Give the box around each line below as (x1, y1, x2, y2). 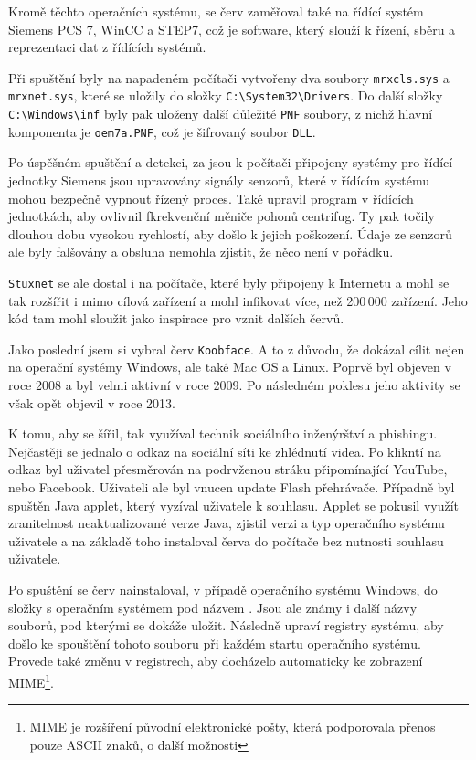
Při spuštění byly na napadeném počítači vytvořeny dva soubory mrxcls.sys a (8, 68, 450, 87)
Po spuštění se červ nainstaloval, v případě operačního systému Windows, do (8, 580, 438, 598)
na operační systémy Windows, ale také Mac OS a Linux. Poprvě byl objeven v (8, 357, 451, 376)
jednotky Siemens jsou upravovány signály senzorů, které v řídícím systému (8, 171, 430, 189)
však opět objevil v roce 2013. (8, 393, 175, 412)
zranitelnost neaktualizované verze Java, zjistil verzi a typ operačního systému (8, 513, 445, 533)
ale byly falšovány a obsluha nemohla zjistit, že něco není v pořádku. (8, 242, 394, 261)
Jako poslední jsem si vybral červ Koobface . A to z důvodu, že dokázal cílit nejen (8, 339, 465, 358)
